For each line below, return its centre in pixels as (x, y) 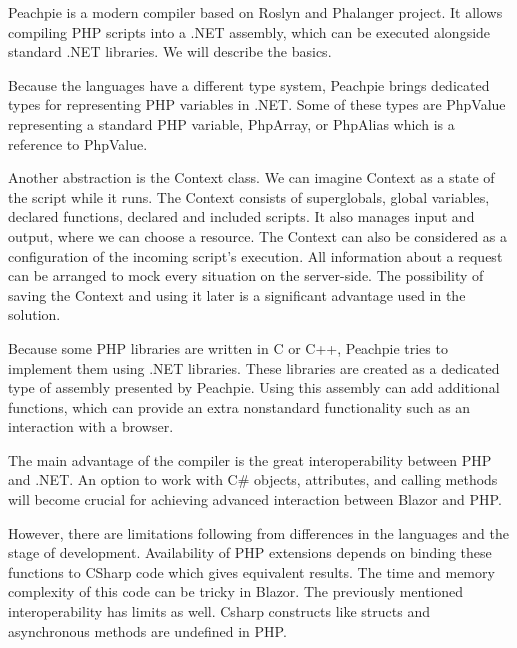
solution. (34, 314)
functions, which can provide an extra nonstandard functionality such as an (239, 406)
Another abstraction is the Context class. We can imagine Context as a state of (251, 177)
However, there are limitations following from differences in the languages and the (258, 532)
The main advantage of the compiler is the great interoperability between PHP (250, 459)
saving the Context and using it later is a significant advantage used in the (237, 294)
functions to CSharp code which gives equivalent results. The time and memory (251, 571)
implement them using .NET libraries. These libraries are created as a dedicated (254, 367)
